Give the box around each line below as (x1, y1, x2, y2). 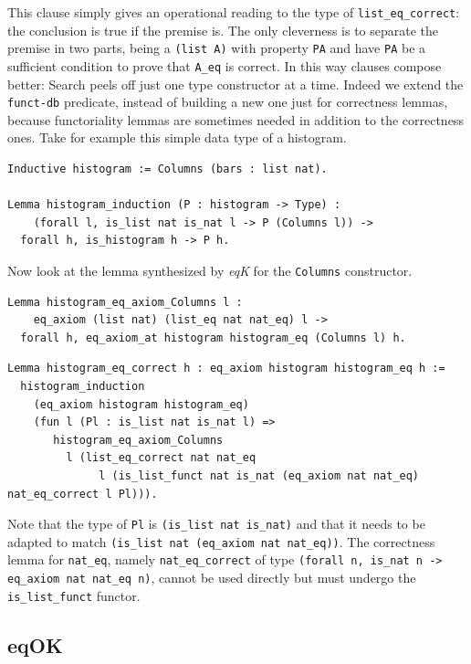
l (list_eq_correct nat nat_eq (66, 451, 256, 465)
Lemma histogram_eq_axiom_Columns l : (7, 295, 243, 309)
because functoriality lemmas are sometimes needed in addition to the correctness (7, 110, 464, 129)
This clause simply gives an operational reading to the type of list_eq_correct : (7, 3, 460, 21)
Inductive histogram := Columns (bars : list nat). (7, 163, 328, 175)
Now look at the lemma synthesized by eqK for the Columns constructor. (7, 260, 413, 279)
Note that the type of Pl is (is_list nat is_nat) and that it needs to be (7, 514, 425, 533)
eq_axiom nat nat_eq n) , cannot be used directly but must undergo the (7, 568, 416, 587)
